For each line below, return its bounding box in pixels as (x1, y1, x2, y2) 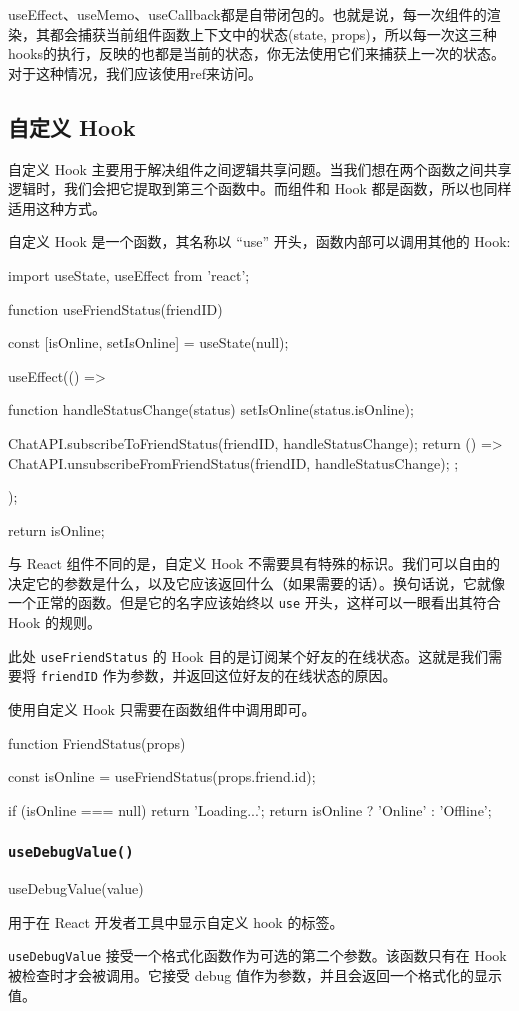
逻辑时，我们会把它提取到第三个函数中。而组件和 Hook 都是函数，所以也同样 (8, 178, 512, 199)
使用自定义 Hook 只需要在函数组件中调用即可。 (8, 699, 316, 720)
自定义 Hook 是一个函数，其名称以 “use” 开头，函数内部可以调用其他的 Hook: (8, 231, 511, 252)
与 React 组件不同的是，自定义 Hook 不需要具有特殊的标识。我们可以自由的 (8, 553, 501, 574)
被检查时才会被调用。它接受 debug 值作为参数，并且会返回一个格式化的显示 (8, 965, 502, 986)
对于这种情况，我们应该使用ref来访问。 (8, 62, 262, 83)
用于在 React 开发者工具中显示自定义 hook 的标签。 (8, 911, 344, 932)
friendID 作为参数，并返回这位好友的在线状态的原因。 (40, 665, 397, 686)
